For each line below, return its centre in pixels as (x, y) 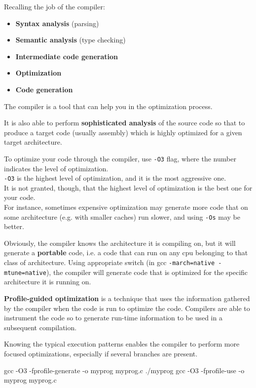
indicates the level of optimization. (56, 168)
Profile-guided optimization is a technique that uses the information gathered (127, 298)
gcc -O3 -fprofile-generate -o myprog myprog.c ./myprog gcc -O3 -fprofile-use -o (124, 370)
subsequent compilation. (40, 327)
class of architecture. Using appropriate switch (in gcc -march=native (110, 262)
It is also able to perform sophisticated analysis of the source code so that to (125, 123)
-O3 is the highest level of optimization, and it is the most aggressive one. (115, 178)
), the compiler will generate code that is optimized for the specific (147, 272)
